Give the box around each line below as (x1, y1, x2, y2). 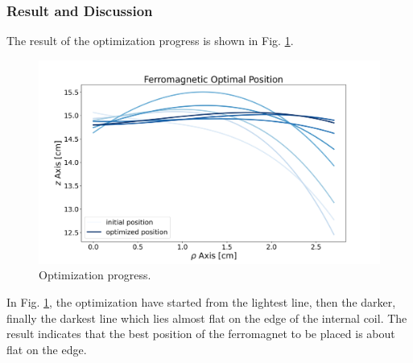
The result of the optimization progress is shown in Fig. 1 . (6, 32, 294, 49)
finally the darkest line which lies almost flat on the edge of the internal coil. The (6, 309, 407, 326)
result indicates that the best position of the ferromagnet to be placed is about (6, 325, 395, 342)
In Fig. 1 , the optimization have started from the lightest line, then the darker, (6, 293, 396, 310)
